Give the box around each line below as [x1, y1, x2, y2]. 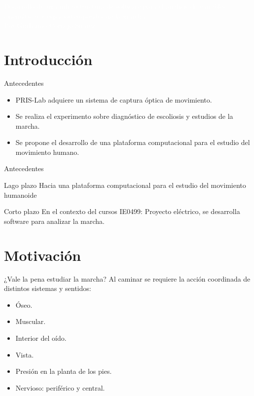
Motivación [4, 245, 81, 265]
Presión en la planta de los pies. [15, 366, 112, 376]
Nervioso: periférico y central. [15, 382, 105, 393]
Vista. [15, 349, 34, 360]
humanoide [4, 189, 37, 200]
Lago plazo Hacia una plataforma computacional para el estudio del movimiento [4, 180, 246, 190]
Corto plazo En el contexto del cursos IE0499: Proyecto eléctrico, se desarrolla [4, 206, 240, 216]
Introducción [4, 49, 93, 69]
